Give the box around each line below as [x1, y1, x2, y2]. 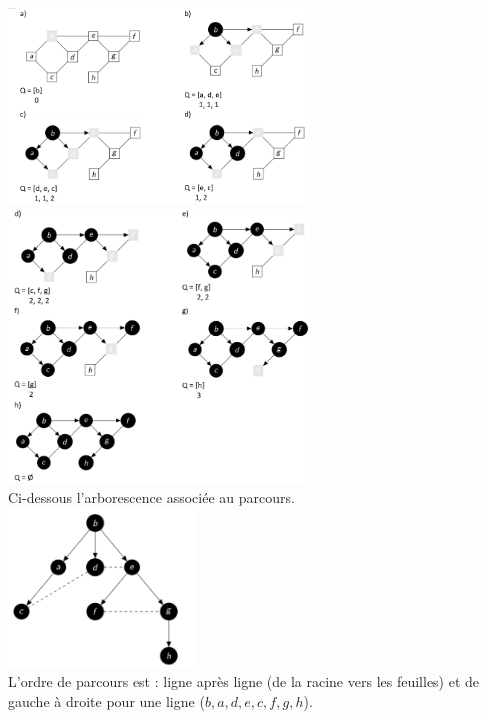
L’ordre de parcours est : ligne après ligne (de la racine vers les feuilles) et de [8, 670, 480, 691]
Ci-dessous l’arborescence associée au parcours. [8, 486, 295, 507]
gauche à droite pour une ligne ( [8, 690, 205, 711]
